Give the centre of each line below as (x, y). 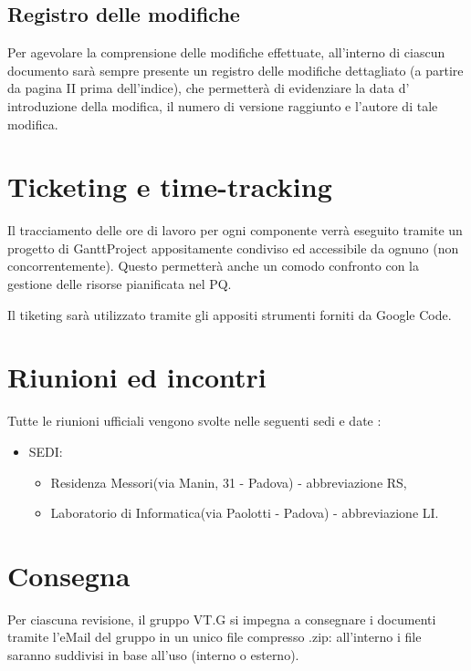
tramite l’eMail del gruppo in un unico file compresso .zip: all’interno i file (215, 637)
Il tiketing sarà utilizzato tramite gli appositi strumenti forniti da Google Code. (230, 314)
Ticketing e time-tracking (170, 186)
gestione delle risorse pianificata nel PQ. (120, 284)
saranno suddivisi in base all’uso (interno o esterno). (153, 655)
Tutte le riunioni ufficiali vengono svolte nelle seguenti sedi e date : (194, 421)
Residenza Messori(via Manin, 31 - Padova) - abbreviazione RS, (229, 482)
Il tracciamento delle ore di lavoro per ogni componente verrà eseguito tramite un (235, 230)
